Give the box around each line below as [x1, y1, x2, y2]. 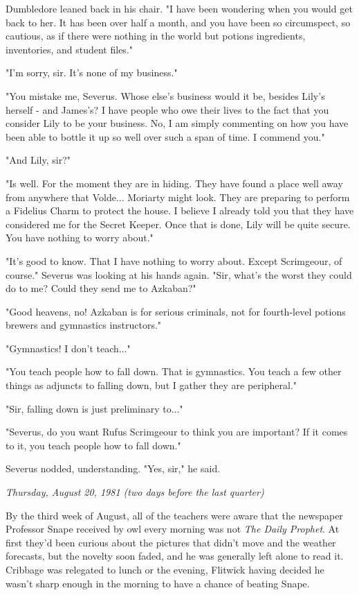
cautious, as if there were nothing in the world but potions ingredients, [6, 28, 306, 43]
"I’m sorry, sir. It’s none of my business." [6, 65, 178, 80]
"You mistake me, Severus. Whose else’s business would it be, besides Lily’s [6, 88, 325, 103]
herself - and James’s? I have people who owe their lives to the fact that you [6, 102, 329, 117]
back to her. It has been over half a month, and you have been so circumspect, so [6, 15, 351, 29]
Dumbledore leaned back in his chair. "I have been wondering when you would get [6, 1, 353, 15]
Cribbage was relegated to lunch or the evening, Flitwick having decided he [6, 562, 324, 576]
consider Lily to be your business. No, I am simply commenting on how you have [6, 116, 349, 130]
